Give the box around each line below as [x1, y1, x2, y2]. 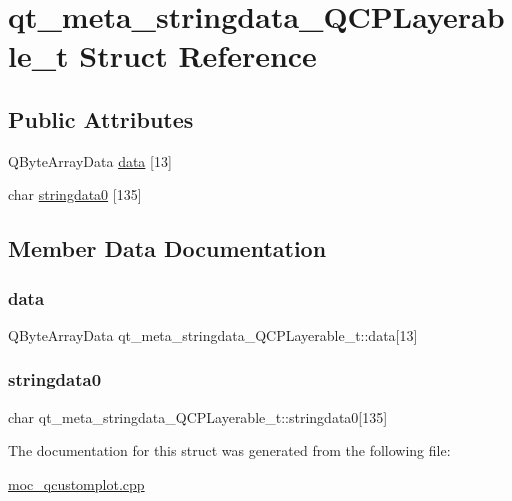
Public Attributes [8, 103, 194, 134]
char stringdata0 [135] [8, 184, 142, 205]
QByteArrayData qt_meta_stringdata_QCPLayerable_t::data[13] [8, 324, 418, 345]
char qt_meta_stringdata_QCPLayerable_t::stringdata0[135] [8, 406, 388, 427]
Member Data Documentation [8, 233, 327, 264]
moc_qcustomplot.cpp [8, 473, 145, 494]
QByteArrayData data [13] [8, 150, 172, 171]
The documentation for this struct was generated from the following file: [8, 440, 451, 461]
